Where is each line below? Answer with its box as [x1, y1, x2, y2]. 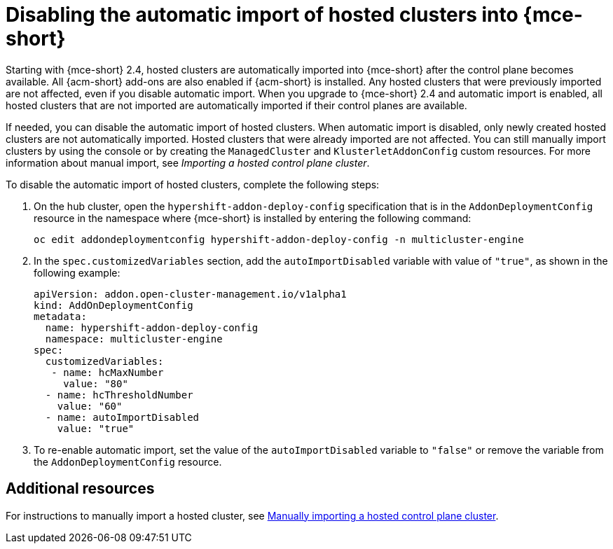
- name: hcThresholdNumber [45, 389, 193, 401]
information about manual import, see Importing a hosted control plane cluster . [6, 156, 370, 169]
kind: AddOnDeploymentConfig [34, 299, 193, 311]
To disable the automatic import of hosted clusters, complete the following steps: [6, 178, 380, 190]
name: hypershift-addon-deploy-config [45, 321, 259, 333]
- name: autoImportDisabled [45, 411, 200, 423]
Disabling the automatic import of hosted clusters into [6, 3, 518, 27]
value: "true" [57, 422, 135, 434]
